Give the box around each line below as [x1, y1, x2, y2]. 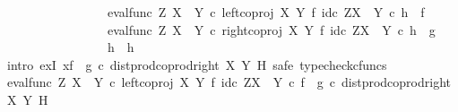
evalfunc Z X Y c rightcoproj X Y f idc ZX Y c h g [107, 20, 436, 39]
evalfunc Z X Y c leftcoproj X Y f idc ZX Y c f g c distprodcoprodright [6, 73, 451, 91]
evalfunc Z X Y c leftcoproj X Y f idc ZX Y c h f [107, 3, 425, 21]
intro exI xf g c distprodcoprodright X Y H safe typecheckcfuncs [6, 55, 387, 73]
